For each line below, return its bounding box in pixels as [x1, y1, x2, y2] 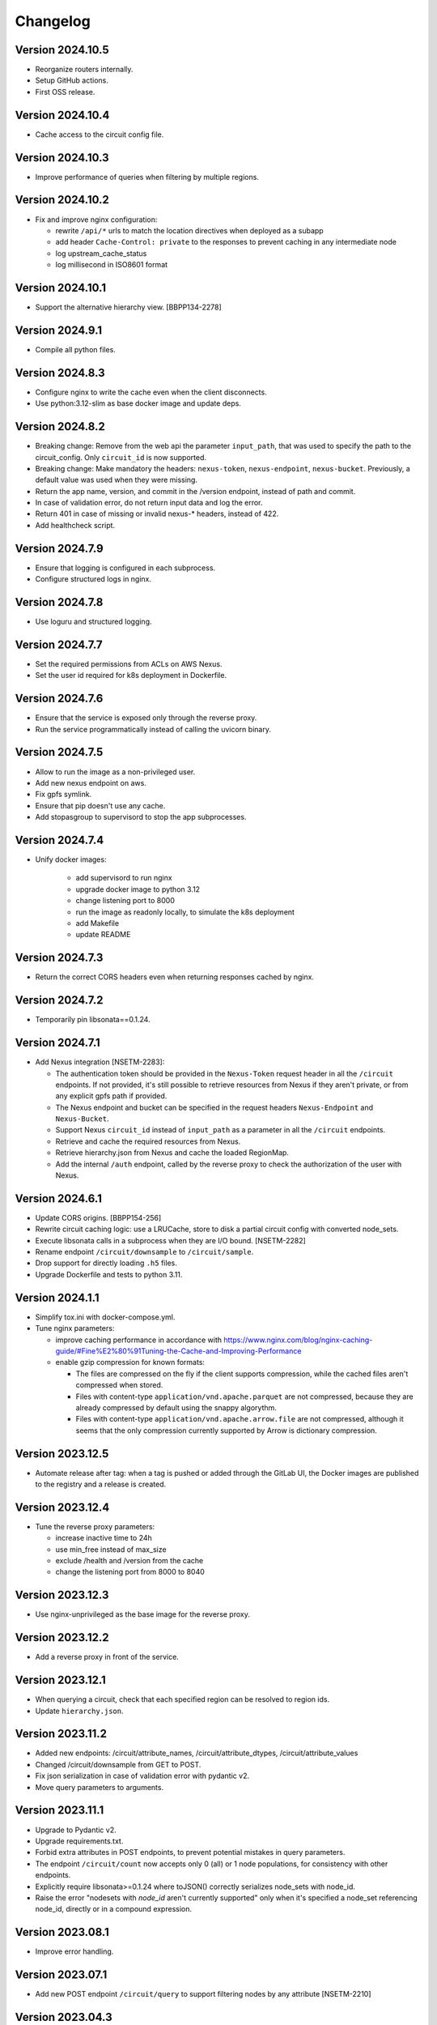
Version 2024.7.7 [15, 637, 103, 651]
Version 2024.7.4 [15, 833, 104, 846]
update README [75, 930, 131, 940]
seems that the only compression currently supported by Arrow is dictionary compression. [75, 1426, 378, 1435]
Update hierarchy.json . [35, 1706, 125, 1716]
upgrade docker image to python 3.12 [75, 884, 201, 894]
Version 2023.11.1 [15, 1803, 104, 1818]
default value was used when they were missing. [35, 475, 198, 485]
